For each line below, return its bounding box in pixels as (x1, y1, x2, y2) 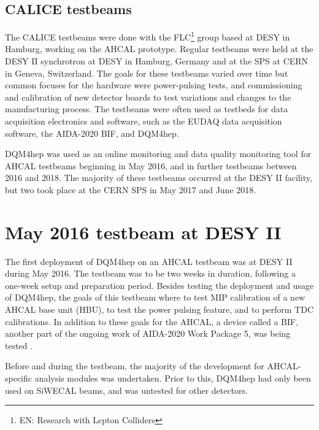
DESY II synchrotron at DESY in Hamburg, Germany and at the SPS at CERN (5, 55, 309, 67)
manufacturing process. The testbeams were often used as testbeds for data (5, 102, 288, 115)
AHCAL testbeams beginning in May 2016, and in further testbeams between (5, 159, 297, 172)
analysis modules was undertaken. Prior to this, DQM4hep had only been (34, 372, 311, 385)
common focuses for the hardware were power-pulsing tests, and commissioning (5, 79, 302, 91)
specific (5, 372, 33, 385)
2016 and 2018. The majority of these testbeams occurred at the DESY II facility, (5, 171, 312, 184)
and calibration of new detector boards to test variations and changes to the (5, 90, 291, 103)
